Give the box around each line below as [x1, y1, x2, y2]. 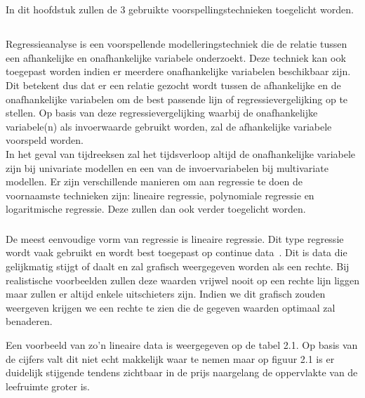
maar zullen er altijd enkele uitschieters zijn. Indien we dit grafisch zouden [6, 286, 326, 301]
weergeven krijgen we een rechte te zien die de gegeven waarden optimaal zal [6, 300, 336, 314]
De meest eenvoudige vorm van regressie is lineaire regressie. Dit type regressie [6, 231, 344, 246]
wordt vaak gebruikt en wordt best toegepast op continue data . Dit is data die [6, 245, 347, 260]
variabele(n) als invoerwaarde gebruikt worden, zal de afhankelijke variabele [6, 119, 332, 133]
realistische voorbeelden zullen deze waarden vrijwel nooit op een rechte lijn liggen [6, 272, 359, 287]
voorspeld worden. [6, 133, 84, 147]
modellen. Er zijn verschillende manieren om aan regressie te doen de [6, 174, 303, 189]
